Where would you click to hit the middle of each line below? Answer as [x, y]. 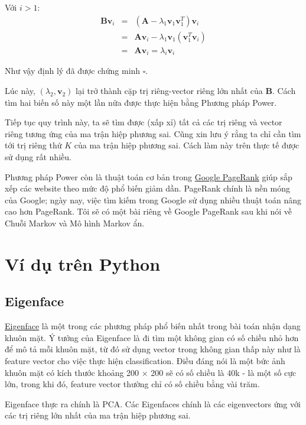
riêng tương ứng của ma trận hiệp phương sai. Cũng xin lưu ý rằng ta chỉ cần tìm [153, 133]
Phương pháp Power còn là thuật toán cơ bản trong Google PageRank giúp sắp [149, 176]
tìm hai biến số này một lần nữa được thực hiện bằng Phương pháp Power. [141, 102]
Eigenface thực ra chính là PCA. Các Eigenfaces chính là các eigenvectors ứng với [153, 403]
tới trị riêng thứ [33, 145]
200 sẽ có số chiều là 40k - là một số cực [224, 372]
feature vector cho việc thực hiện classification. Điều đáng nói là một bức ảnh [145, 360]
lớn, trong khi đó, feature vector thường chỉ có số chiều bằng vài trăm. [132, 384]
